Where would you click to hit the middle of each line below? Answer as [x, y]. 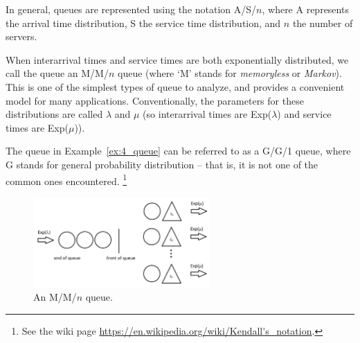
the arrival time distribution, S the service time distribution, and [143, 23]
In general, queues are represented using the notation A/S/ [131, 9]
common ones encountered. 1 [66, 179]
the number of [323, 23]
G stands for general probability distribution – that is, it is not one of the [162, 164]
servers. [21, 36]
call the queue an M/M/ [57, 73]
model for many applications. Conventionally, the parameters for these [155, 100]
